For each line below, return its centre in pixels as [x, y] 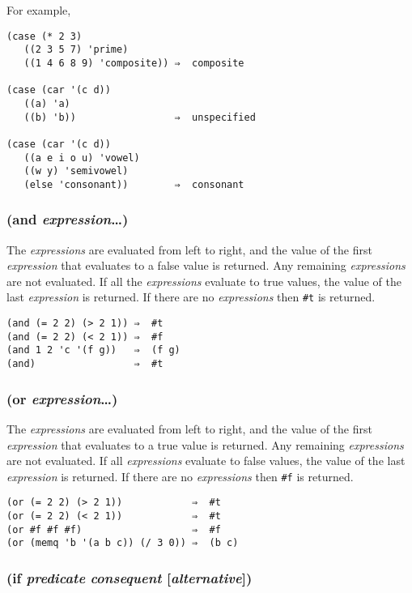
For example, [39, 10]
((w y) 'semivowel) [76, 171]
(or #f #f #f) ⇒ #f [114, 529]
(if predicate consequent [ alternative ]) [130, 577]
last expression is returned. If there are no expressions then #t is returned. [191, 297]
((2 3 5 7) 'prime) [76, 50]
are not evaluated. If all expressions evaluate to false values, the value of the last [206, 461]
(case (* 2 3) [45, 36]
